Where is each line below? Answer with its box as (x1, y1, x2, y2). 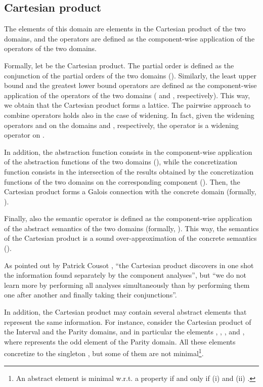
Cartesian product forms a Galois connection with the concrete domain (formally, (4, 186, 256, 197)
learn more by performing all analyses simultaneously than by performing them (4, 279, 250, 290)
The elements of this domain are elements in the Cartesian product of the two (4, 23, 246, 34)
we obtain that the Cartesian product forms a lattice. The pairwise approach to (4, 100, 251, 110)
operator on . (4, 130, 45, 140)
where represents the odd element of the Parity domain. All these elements (4, 336, 236, 347)
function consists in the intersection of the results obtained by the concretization (4, 166, 254, 177)
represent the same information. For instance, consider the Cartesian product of (4, 316, 251, 327)
